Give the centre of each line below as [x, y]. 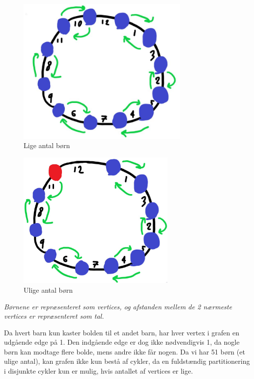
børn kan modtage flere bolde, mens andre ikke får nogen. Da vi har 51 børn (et [125, 351]
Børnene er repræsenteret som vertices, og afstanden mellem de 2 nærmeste [118, 306]
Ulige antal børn [48, 290]
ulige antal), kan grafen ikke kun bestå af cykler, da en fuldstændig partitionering [127, 361]
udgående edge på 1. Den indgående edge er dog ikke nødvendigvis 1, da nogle [122, 342]
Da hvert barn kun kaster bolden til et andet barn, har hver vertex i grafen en [122, 332]
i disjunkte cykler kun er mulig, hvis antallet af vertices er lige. [99, 371]
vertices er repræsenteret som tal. [54, 316]
